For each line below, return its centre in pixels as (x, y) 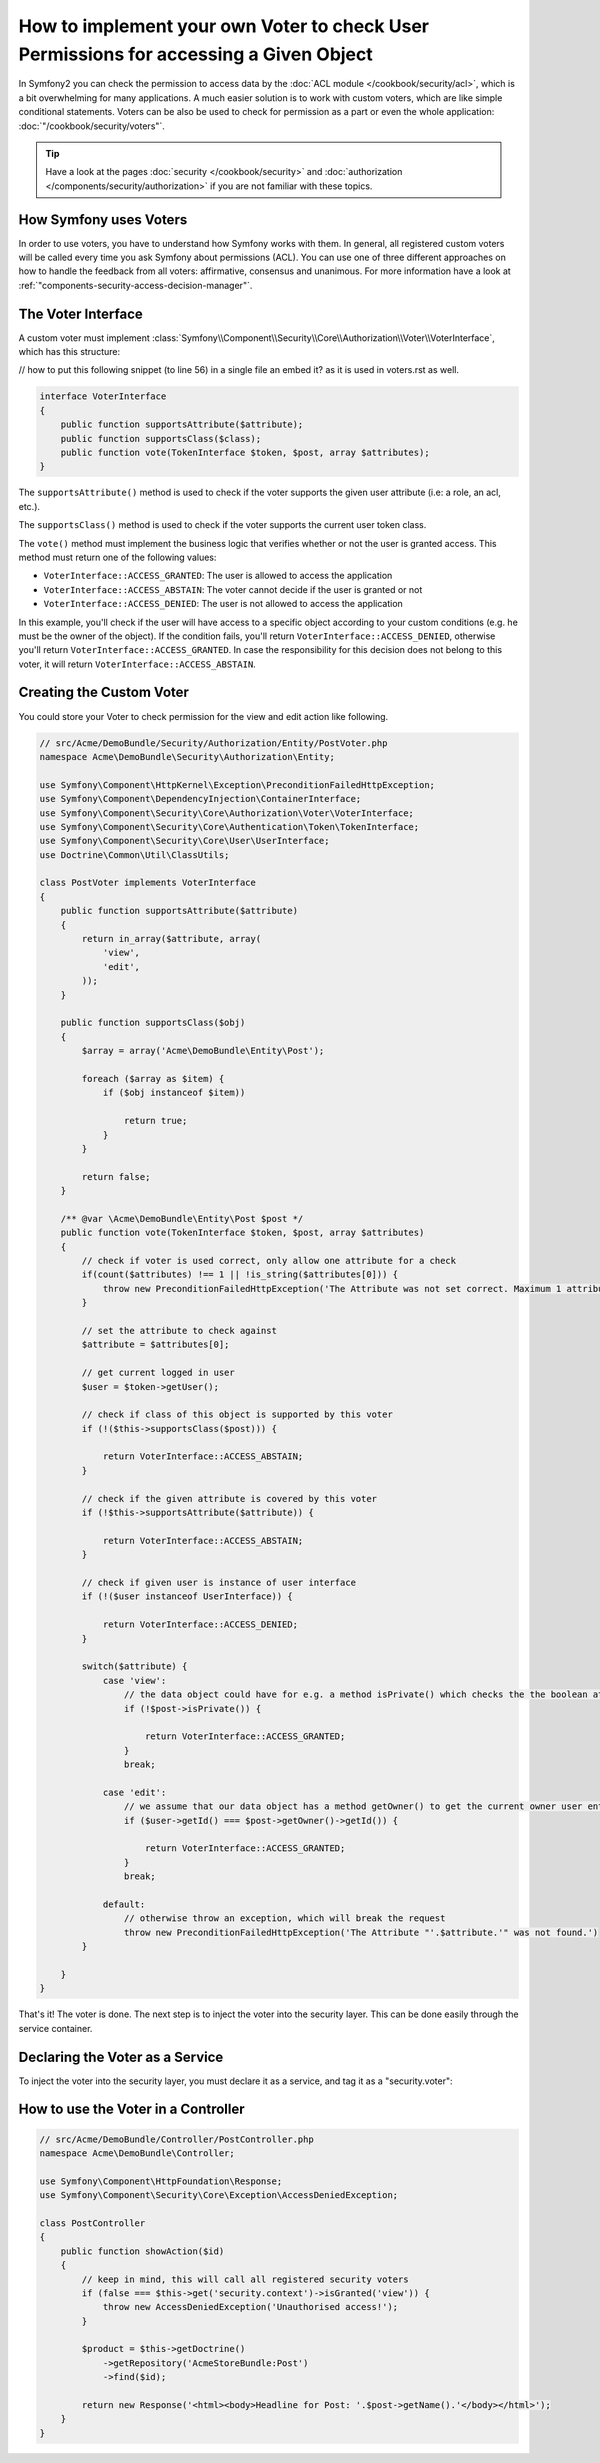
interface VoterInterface (103, 396)
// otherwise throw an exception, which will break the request (284, 1918)
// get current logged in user (158, 1373)
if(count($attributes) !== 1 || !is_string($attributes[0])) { (240, 1274)
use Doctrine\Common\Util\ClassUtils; (134, 854)
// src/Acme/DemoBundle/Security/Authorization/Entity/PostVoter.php (213, 743)
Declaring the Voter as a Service (121, 2056)
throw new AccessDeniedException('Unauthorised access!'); (250, 2307)
